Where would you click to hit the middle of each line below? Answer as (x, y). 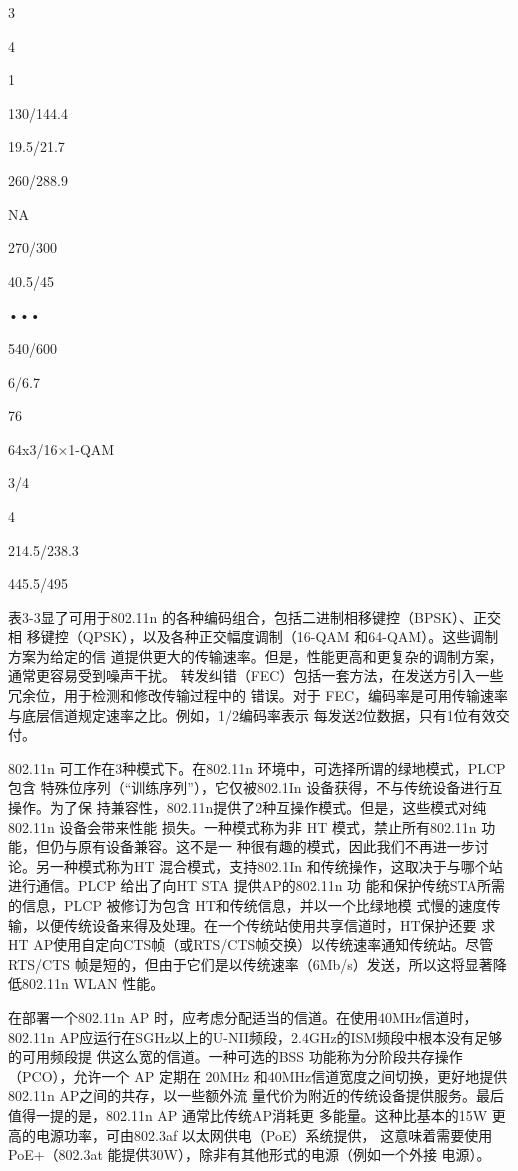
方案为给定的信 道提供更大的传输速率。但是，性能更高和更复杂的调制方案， (255, 655)
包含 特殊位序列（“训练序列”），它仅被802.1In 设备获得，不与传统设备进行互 (255, 787)
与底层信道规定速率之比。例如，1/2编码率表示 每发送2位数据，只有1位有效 (252, 714)
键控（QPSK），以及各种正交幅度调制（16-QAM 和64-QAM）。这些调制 (269, 636)
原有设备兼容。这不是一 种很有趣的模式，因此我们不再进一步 (276, 846)
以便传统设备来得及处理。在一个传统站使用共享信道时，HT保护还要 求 (265, 924)
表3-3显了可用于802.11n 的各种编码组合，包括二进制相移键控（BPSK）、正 (248, 616)
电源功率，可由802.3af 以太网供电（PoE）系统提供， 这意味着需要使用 (264, 1134)
